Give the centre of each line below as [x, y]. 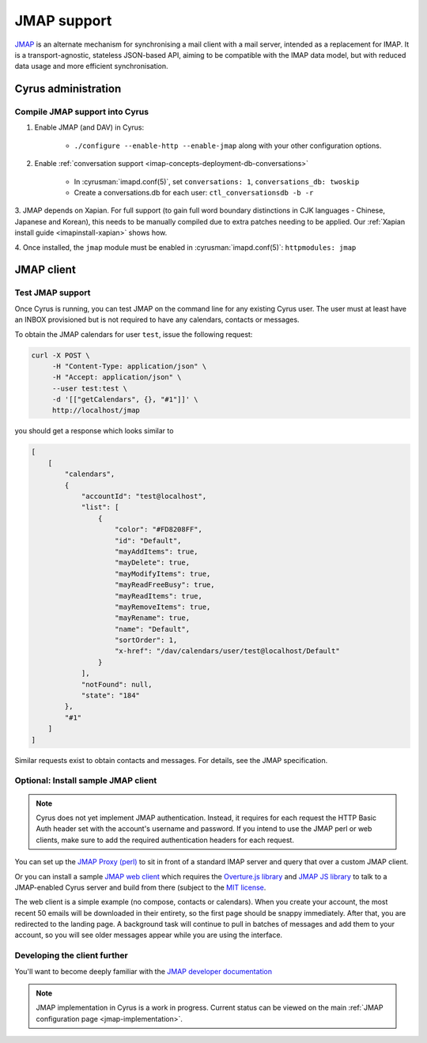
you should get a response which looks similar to [94, 431]
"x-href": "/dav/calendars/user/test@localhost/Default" [227, 651]
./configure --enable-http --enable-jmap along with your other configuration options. [228, 145]
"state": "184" [110, 695]
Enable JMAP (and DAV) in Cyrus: [89, 127]
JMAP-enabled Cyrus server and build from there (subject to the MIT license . [140, 887]
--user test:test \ [90, 388]
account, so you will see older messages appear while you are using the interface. [149, 935]
